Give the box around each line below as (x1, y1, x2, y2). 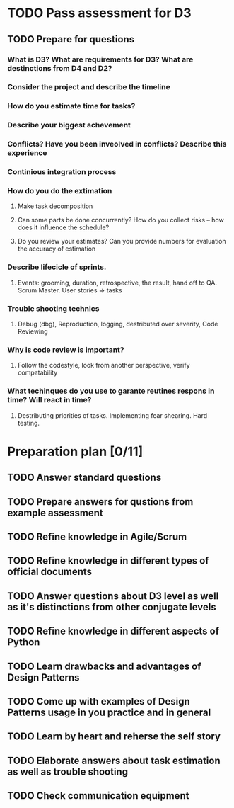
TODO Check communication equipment (7, 790, 189, 802)
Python (7, 636, 40, 649)
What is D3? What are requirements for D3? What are (7, 55, 194, 64)
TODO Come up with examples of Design (7, 695, 190, 707)
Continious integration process (7, 167, 117, 177)
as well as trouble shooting (7, 766, 129, 778)
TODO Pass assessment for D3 (7, 5, 192, 21)
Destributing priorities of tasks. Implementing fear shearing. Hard (17, 411, 208, 419)
